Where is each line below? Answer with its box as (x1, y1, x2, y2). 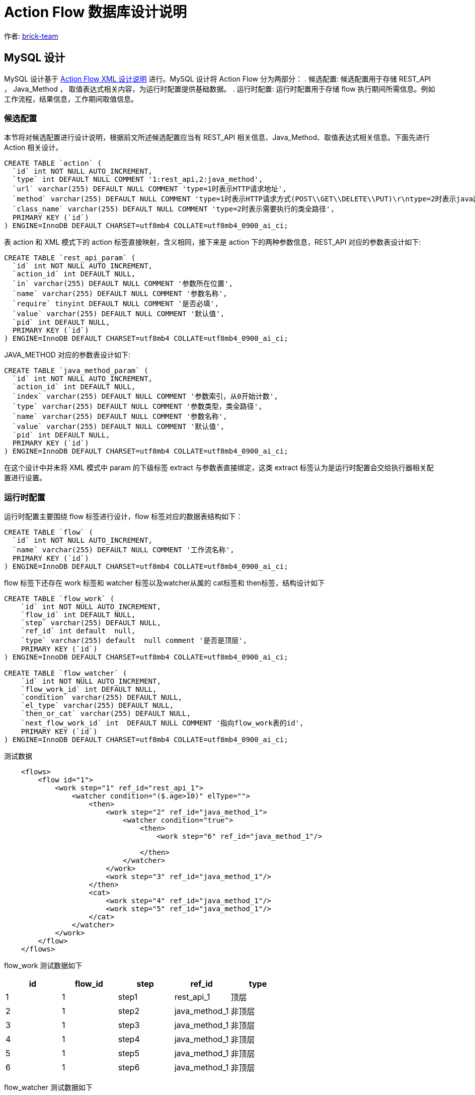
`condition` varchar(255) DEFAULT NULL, (21, 693, 183, 702)
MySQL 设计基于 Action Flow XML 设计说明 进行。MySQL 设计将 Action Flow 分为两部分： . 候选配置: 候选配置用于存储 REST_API (4, 74, 431, 83)
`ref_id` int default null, (21, 627, 136, 635)
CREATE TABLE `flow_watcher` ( (4, 669, 127, 678)
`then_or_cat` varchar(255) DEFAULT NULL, (21, 709, 191, 718)
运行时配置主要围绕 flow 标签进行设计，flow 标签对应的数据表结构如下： (4, 512, 243, 521)
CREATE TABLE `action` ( (4, 159, 102, 168)
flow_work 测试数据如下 (4, 961, 83, 970)
